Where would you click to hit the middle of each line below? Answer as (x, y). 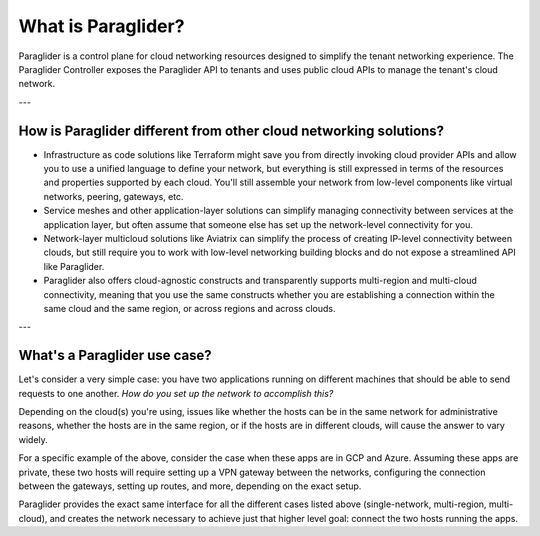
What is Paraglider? (101, 26)
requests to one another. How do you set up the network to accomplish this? (176, 393)
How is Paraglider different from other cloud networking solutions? (231, 130)
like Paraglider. (74, 266)
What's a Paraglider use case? (115, 355)
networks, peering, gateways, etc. (113, 196)
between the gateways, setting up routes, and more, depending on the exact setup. (190, 486)
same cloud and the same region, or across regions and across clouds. (189, 308)
